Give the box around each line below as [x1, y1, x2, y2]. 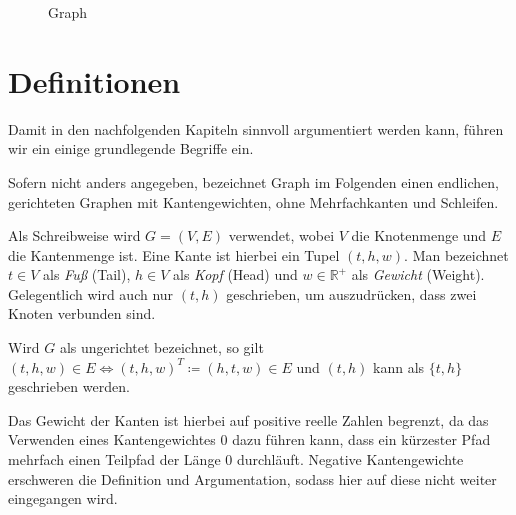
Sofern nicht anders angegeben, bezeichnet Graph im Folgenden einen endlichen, [8, 171, 499, 192]
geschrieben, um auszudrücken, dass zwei [226, 283, 477, 304]
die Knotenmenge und [351, 225, 487, 246]
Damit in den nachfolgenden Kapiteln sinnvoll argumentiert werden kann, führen [8, 118, 504, 139]
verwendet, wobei [228, 225, 335, 246]
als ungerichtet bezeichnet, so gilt [59, 337, 264, 358]
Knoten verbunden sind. [8, 303, 156, 324]
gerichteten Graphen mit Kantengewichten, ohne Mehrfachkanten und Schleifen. [8, 191, 499, 212]
